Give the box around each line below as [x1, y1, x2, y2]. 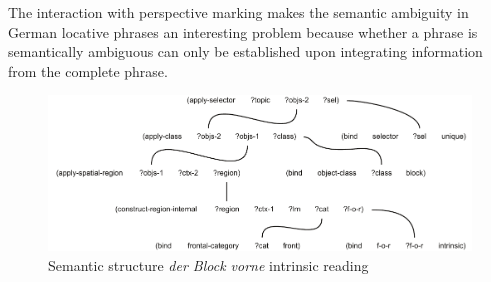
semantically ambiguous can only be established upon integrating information [8, 41, 483, 62]
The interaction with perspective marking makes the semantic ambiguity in [8, 2, 469, 22]
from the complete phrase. [8, 60, 168, 81]
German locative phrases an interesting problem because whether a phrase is [8, 21, 478, 42]
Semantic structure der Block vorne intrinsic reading [48, 254, 369, 275]
